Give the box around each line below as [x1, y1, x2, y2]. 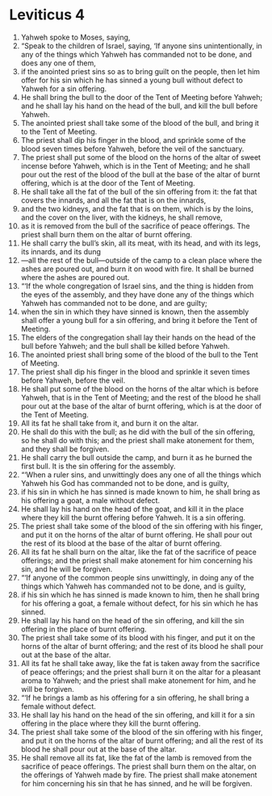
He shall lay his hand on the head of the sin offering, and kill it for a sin [20, 710, 255, 719]
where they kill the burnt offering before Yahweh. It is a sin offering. [20, 513, 245, 522]
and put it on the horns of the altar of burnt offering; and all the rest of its [20, 735, 264, 745]
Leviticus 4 [9, 6, 86, 24]
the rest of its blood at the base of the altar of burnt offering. [20, 538, 223, 548]
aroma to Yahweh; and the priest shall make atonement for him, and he [20, 676, 257, 685]
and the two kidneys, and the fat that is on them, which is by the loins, [20, 203, 253, 213]
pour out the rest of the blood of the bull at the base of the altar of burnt [20, 170, 261, 179]
